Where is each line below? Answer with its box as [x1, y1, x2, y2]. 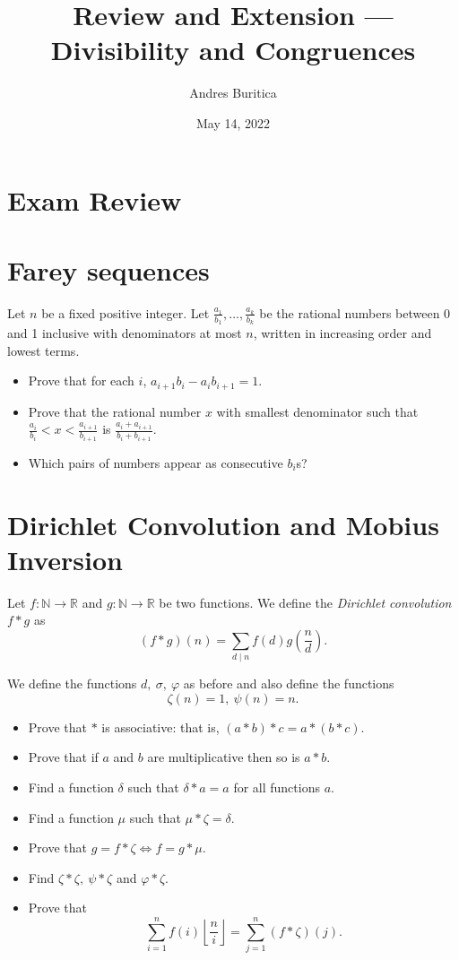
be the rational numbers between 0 [259, 303, 451, 322]
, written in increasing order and [253, 324, 432, 342]
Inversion [7, 541, 123, 577]
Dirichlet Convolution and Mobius [7, 506, 439, 542]
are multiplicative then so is [147, 748, 300, 766]
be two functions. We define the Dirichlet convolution [159, 592, 452, 611]
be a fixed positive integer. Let [41, 303, 210, 322]
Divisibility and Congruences [50, 31, 416, 68]
